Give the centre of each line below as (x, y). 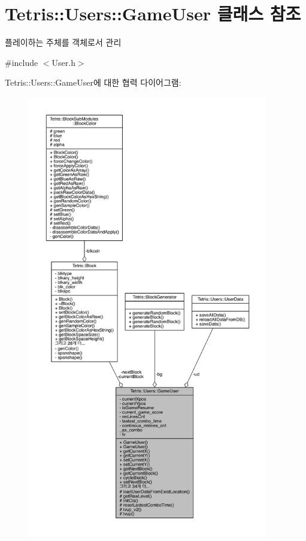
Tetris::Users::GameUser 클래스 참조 (153, 13)
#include (22, 62)
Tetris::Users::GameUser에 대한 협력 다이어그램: (93, 82)
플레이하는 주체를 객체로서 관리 (63, 42)
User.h (63, 62)
